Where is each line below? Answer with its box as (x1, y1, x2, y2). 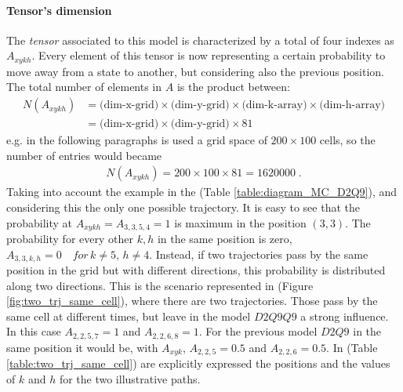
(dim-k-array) (241, 100, 307, 111)
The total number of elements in (6, 78, 162, 95)
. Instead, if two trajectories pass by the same (149, 245, 369, 262)
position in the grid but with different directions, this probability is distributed (6, 262, 386, 278)
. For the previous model (198, 323, 318, 339)
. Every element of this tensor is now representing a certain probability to (31, 47, 386, 64)
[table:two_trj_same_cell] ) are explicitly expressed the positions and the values (6, 355, 390, 372)
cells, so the (319, 132, 376, 148)
